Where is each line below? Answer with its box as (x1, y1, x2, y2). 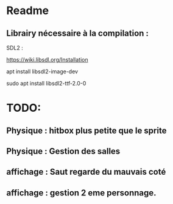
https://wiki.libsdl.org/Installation (6, 56, 88, 63)
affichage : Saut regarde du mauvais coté (6, 167, 166, 177)
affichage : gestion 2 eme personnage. (6, 188, 157, 198)
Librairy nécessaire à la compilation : (6, 28, 149, 38)
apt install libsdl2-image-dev (6, 68, 78, 75)
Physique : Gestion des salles (6, 146, 121, 156)
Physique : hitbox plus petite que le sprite (6, 125, 167, 136)
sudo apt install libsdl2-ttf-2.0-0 (6, 80, 86, 87)
